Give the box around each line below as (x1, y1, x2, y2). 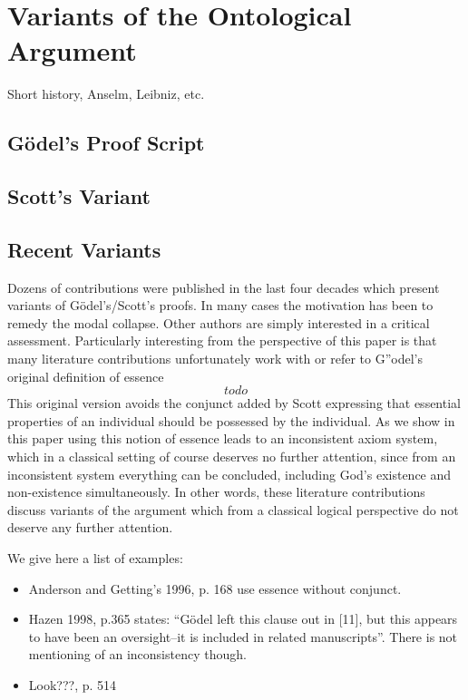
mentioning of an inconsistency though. (28, 645, 247, 664)
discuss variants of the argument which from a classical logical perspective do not (7, 500, 459, 519)
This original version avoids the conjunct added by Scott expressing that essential (7, 394, 461, 413)
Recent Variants (7, 235, 161, 263)
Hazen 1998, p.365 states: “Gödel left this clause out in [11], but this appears (28, 609, 458, 628)
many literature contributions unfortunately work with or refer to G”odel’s (7, 349, 423, 368)
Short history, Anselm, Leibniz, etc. (7, 84, 205, 103)
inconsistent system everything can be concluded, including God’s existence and (7, 464, 452, 483)
